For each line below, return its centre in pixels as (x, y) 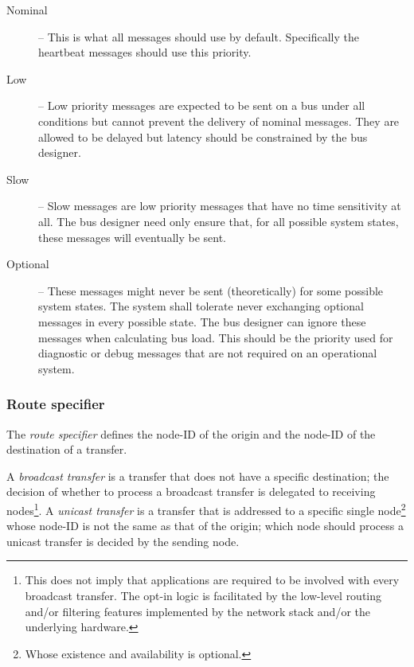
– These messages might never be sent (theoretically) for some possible (211, 290)
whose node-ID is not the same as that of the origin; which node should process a (205, 526)
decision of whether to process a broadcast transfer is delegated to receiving (191, 491)
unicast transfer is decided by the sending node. (123, 541)
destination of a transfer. (67, 449)
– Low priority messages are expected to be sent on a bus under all (202, 105)
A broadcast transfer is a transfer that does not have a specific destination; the (198, 476)
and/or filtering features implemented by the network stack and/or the (197, 611)
